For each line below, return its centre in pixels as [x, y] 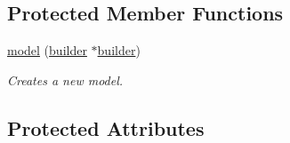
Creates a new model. [65, 79]
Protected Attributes [106, 127]
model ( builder [47, 50]
